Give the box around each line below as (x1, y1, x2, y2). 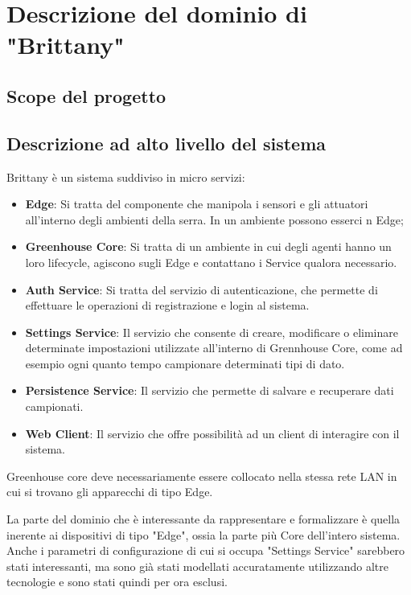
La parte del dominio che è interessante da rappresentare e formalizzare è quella (6, 511, 401, 527)
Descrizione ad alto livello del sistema (6, 130, 327, 155)
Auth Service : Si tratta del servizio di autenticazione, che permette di (25, 281, 378, 297)
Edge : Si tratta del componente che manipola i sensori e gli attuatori (25, 195, 368, 212)
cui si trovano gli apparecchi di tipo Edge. (6, 483, 213, 500)
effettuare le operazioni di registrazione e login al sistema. (25, 297, 310, 314)
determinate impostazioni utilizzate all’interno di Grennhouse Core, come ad (25, 339, 403, 356)
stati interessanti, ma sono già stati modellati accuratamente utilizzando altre (6, 557, 388, 574)
